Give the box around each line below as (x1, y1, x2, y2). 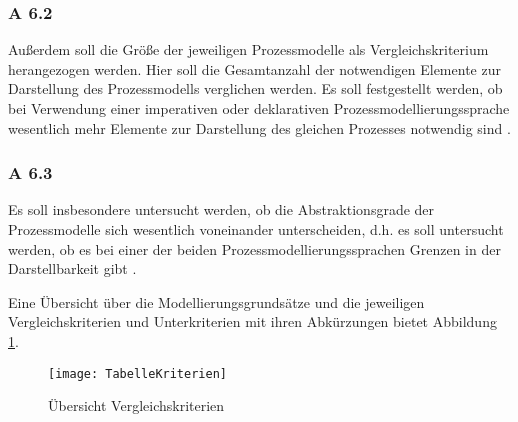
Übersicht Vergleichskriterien (48, 395, 225, 416)
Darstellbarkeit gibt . (8, 258, 137, 279)
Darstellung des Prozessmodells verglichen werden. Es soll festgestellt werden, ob (8, 78, 503, 99)
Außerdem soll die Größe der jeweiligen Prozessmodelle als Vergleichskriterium (8, 39, 489, 60)
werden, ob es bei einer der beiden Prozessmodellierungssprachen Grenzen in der (8, 238, 501, 259)
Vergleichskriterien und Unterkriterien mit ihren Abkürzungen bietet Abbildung (8, 311, 497, 332)
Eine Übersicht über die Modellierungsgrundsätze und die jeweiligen (8, 291, 425, 312)
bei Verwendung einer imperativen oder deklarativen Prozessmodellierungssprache (8, 98, 510, 118)
